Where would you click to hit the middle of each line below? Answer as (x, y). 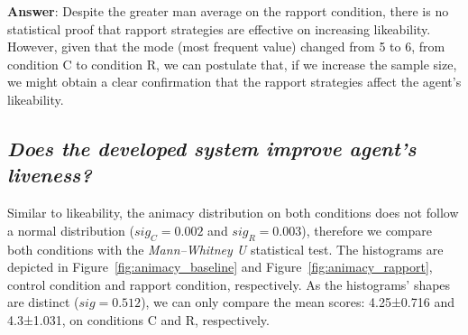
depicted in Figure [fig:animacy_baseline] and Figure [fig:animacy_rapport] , (220, 267)
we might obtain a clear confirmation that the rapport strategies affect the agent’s (234, 82)
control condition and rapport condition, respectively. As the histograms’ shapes (229, 284)
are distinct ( (43, 302)
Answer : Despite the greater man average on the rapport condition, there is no (228, 11)
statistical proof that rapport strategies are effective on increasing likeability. (219, 28)
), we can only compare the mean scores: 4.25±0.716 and (298, 302)
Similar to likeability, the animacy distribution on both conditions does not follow (233, 213)
